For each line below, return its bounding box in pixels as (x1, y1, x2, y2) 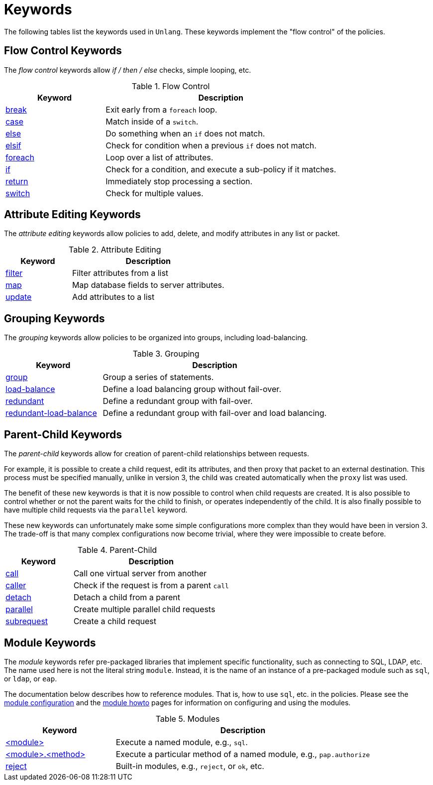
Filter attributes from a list (72, 268, 169, 278)
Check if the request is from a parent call (73, 580, 229, 591)
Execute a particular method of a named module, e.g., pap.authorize (115, 749, 370, 759)
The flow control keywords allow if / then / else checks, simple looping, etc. (4, 65, 251, 74)
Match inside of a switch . (106, 116, 199, 127)
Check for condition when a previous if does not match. (106, 140, 317, 150)
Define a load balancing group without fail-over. (103, 384, 281, 394)
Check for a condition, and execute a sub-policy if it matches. (106, 164, 336, 174)
